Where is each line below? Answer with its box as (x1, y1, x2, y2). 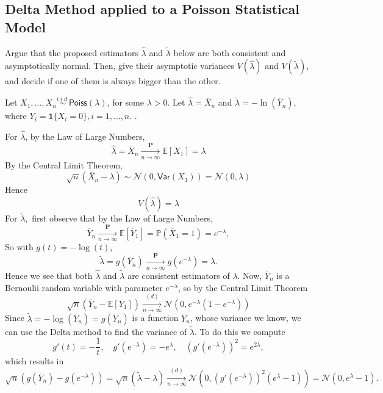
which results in (5, 355, 64, 367)
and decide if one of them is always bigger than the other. (5, 74, 221, 87)
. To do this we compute (195, 325, 285, 337)
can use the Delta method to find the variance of (5, 325, 187, 337)
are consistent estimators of (127, 269, 230, 281)
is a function (132, 311, 179, 324)
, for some (107, 96, 144, 109)
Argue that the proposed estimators (5, 46, 138, 59)
